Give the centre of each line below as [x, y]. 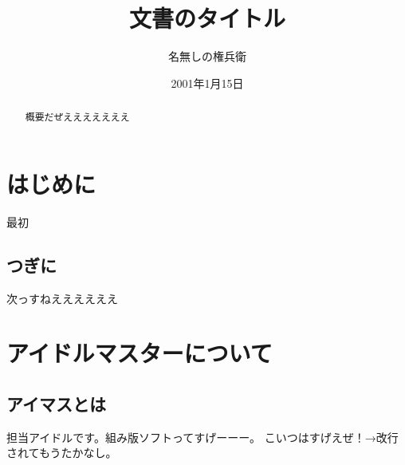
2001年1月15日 [207, 83]
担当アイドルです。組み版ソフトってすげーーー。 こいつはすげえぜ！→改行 [202, 437]
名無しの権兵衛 [207, 56]
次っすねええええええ [62, 298]
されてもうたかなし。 [62, 453]
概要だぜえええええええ [77, 117]
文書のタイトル [207, 18]
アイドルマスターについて [140, 353]
